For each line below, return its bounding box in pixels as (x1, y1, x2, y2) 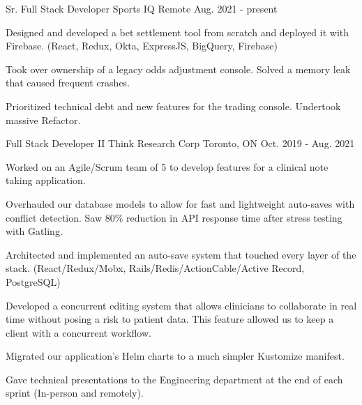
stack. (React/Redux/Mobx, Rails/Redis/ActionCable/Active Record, (6, 261, 305, 275)
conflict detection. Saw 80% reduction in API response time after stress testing (6, 210, 342, 224)
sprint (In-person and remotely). (6, 385, 144, 400)
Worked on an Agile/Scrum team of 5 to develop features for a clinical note (6, 159, 329, 174)
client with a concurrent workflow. (6, 325, 151, 339)
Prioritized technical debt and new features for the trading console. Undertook (6, 98, 341, 113)
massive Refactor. (6, 112, 81, 127)
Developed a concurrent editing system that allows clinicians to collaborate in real (6, 298, 357, 312)
